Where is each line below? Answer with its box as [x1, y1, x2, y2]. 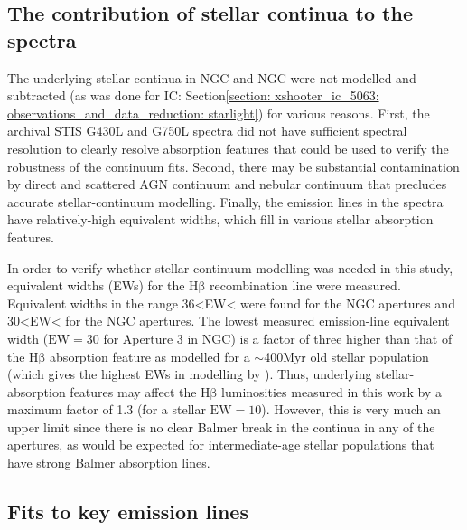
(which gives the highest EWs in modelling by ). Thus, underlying [7, 364, 372, 383]
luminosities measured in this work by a [221, 382, 442, 401]
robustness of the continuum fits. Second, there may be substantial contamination [7, 156, 460, 175]
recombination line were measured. [210, 276, 401, 295]
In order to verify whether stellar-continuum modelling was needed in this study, [7, 258, 453, 277]
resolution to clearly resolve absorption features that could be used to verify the [7, 138, 449, 157]
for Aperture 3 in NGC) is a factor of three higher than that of [103, 328, 453, 347]
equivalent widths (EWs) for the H [7, 276, 199, 295]
